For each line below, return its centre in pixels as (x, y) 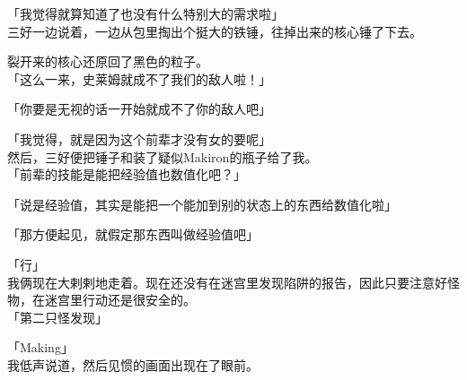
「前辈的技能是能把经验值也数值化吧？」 (127, 174)
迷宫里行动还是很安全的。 (120, 300)
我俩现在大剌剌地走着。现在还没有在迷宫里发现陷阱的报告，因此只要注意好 (227, 282)
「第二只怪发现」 (57, 317)
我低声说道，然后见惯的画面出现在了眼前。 (133, 364)
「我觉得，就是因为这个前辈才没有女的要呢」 (139, 138)
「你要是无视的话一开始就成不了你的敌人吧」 (139, 109)
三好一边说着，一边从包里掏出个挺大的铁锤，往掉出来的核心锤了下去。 (215, 31)
